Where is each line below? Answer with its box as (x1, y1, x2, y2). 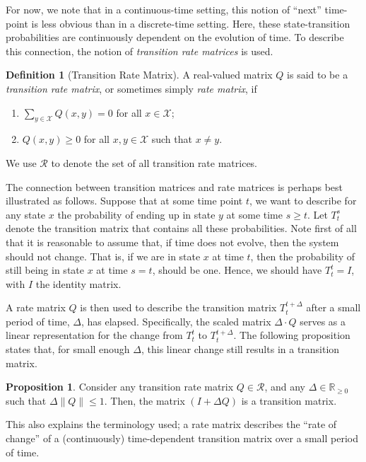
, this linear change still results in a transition (141, 342, 340, 357)
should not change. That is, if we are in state (6, 248, 201, 263)
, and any (264, 379, 306, 394)
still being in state (6, 262, 84, 277)
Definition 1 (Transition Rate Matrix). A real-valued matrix (6, 67, 273, 82)
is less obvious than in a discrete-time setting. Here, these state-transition (31, 16, 350, 30)
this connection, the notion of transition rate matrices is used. (6, 43, 273, 58)
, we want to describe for (249, 193, 357, 208)
